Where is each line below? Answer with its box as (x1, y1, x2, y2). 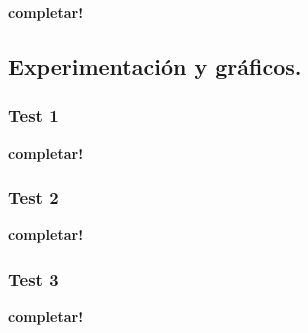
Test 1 (8, 103, 59, 128)
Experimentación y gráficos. (8, 50, 302, 81)
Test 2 (8, 185, 59, 210)
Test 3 (8, 266, 59, 291)
